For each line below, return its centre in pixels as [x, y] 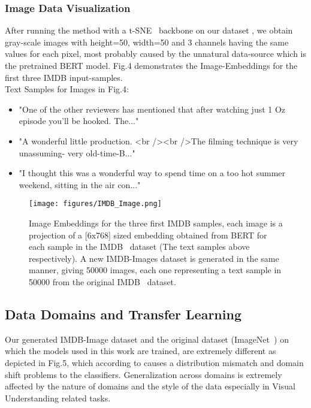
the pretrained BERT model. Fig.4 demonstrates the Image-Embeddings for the [151, 65]
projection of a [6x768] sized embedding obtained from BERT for [148, 235]
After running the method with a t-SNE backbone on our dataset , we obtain [149, 30]
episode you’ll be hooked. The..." [79, 121]
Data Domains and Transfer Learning [123, 314]
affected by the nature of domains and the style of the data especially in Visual [150, 386]
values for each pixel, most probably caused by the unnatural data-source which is [155, 54]
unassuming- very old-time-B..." [77, 152]
